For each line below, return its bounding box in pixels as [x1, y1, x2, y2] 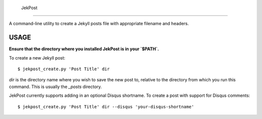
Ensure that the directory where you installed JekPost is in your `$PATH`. [9, 46, 159, 52]
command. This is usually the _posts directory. [9, 84, 102, 89]
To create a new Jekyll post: [9, 55, 65, 60]
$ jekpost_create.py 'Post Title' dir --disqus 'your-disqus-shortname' [17, 104, 194, 109]
